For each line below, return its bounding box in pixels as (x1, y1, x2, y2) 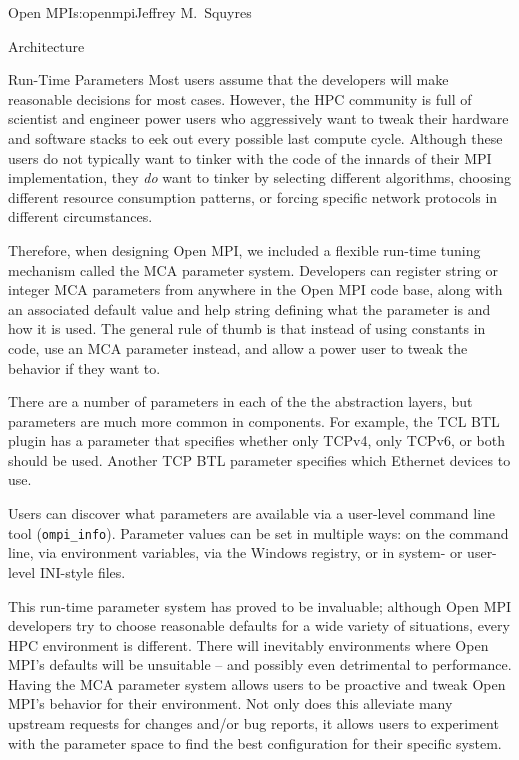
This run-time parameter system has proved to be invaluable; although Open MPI (8, 595, 512, 616)
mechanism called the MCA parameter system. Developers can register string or (8, 259, 499, 280)
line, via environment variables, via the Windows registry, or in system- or (8, 542, 463, 563)
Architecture (8, 35, 85, 56)
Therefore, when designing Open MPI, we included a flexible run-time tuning (8, 239, 481, 260)
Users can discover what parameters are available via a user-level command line (8, 503, 496, 524)
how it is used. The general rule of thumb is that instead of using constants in (8, 318, 486, 339)
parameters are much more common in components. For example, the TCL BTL (8, 410, 500, 431)
